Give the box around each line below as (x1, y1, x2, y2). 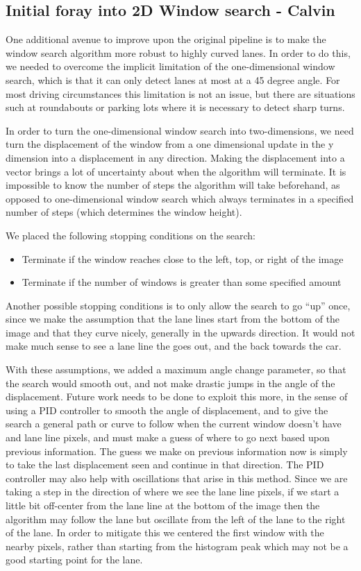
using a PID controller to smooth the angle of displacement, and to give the (6, 402, 328, 417)
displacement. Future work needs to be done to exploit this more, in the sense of (6, 389, 348, 404)
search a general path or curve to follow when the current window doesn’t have (6, 416, 342, 431)
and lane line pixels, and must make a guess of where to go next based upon (6, 430, 330, 445)
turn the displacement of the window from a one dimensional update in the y (6, 137, 334, 151)
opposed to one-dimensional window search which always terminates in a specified (6, 191, 354, 205)
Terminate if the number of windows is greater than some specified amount (22, 275, 342, 289)
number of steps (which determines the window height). (6, 205, 242, 219)
